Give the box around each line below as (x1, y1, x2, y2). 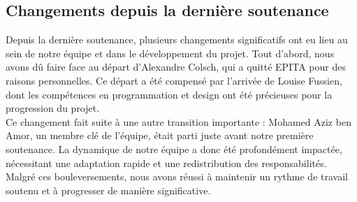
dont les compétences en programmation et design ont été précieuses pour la (6, 87, 333, 101)
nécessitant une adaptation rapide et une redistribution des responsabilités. (6, 155, 327, 170)
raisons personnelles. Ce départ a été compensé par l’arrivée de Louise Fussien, (6, 73, 342, 87)
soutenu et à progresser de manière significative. (6, 182, 211, 197)
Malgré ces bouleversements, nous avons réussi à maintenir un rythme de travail (6, 169, 348, 184)
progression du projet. (6, 101, 100, 115)
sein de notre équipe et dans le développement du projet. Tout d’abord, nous (6, 45, 335, 60)
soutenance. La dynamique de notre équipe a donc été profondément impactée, (6, 141, 342, 156)
